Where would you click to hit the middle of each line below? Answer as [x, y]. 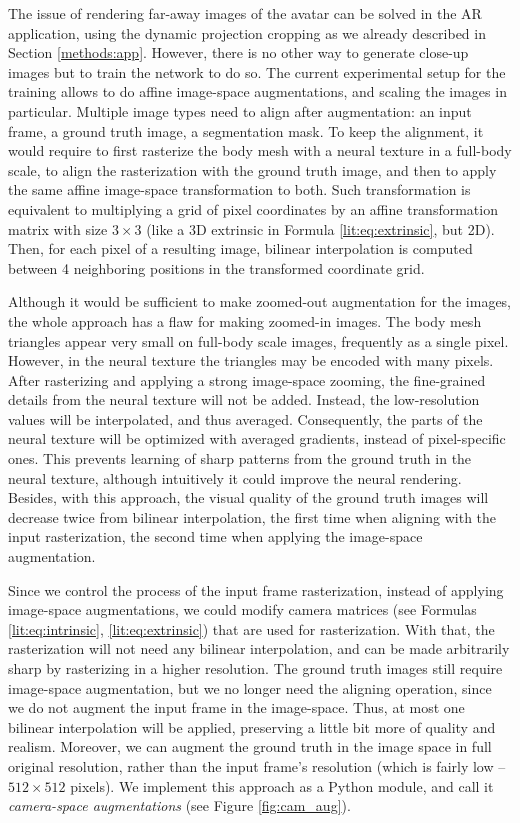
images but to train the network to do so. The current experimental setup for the [257, 71]
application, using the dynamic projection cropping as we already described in [247, 32]
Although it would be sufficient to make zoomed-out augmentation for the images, [260, 301]
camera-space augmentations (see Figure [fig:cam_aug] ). [179, 805]
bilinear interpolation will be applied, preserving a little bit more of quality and [252, 726]
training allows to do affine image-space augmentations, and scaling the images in [257, 91]
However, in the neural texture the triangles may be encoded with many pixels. [251, 360]
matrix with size [58, 228]
